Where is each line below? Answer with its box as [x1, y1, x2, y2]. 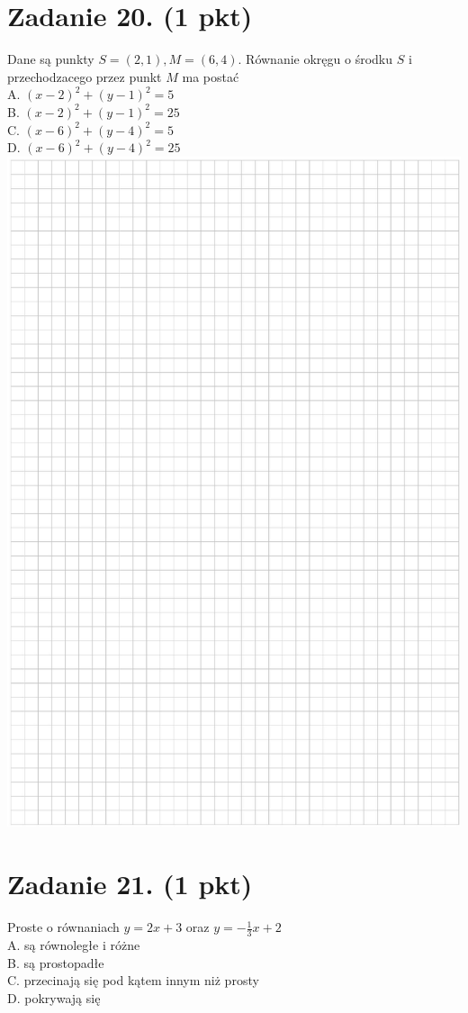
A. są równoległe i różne [7, 935, 140, 954]
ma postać [182, 67, 239, 86]
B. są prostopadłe [7, 953, 104, 972]
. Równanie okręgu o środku [238, 50, 393, 68]
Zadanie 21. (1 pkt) [7, 865, 253, 902]
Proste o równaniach [7, 918, 120, 936]
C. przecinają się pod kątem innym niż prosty [7, 971, 259, 990]
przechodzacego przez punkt [7, 67, 162, 86]
